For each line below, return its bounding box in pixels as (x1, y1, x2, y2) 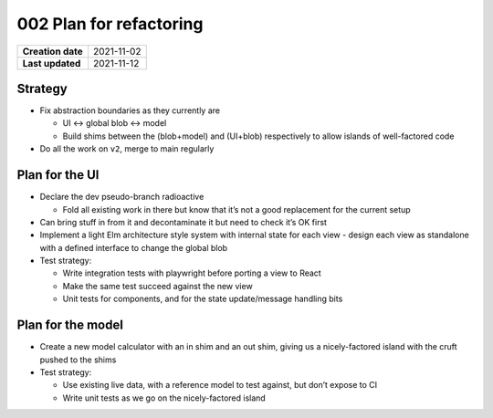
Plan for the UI (16, 167, 100, 183)
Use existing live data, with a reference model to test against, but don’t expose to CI (62, 380, 378, 391)
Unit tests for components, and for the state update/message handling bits (62, 293, 343, 305)
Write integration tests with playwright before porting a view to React (62, 267, 321, 278)
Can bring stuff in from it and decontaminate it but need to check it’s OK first (39, 216, 328, 227)
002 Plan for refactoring (16, 14, 204, 34)
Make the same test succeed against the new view (62, 280, 253, 291)
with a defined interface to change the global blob (39, 242, 228, 253)
